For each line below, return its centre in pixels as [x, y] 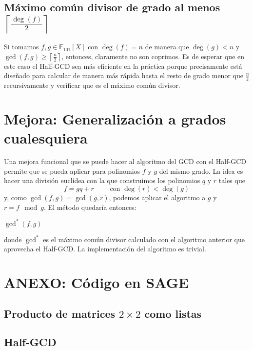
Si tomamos [21, 47]
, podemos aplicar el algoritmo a [157, 197]
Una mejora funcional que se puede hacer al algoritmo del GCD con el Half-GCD [125, 161]
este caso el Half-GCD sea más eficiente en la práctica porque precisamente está [123, 66]
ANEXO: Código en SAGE [97, 282]
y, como [15, 197]
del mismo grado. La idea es [201, 171]
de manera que [167, 47]
